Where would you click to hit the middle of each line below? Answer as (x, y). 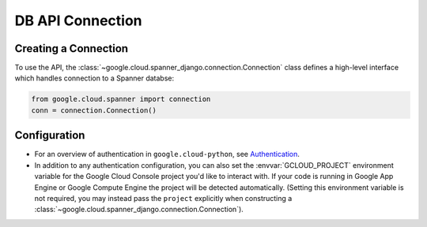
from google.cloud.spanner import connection (121, 99)
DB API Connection (78, 20)
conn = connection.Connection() (94, 110)
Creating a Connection (72, 48)
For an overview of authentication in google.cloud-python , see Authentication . (167, 154)
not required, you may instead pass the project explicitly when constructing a (163, 198)
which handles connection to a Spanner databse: (94, 78)
